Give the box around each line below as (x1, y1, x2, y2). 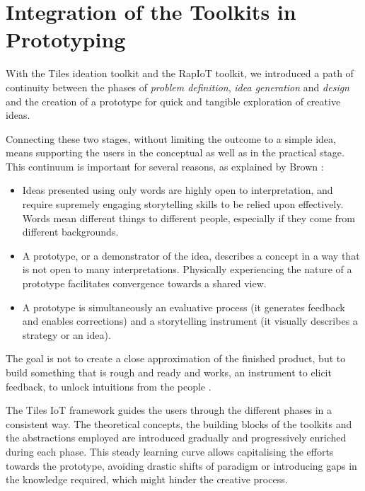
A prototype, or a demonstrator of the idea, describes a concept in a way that (22, 248, 360, 262)
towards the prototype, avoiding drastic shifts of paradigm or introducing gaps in (6, 458, 357, 473)
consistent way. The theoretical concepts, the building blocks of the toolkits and (6, 416, 352, 431)
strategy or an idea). (22, 327, 111, 342)
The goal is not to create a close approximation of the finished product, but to (6, 351, 346, 366)
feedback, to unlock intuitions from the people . (6, 379, 212, 393)
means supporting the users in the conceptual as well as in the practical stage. (6, 145, 344, 160)
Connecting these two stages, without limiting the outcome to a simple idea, (6, 131, 336, 146)
